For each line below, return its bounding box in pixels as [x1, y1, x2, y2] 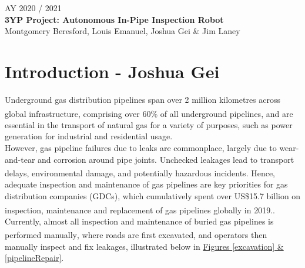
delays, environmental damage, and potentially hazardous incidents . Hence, [5, 166, 276, 179]
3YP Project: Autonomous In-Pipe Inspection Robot [5, 13, 224, 25]
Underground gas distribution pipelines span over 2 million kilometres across [5, 93, 281, 105]
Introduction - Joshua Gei [5, 59, 220, 83]
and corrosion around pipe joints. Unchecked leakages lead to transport [38, 153, 294, 165]
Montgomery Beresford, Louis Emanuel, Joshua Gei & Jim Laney [5, 25, 240, 37]
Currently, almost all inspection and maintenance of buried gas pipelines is [5, 215, 274, 227]
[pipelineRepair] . [5, 252, 64, 264]
